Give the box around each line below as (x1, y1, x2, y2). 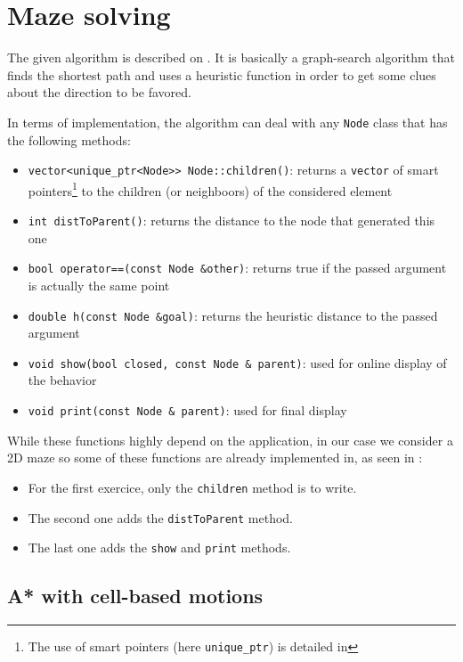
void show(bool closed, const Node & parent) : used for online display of (28, 353, 447, 372)
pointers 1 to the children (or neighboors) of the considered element (28, 178, 393, 200)
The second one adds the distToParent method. (28, 508, 294, 527)
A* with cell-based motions (7, 582, 264, 609)
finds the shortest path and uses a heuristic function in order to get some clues (7, 65, 436, 84)
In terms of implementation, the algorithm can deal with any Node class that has (7, 112, 448, 131)
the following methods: (7, 130, 131, 149)
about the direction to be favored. (7, 83, 191, 102)
